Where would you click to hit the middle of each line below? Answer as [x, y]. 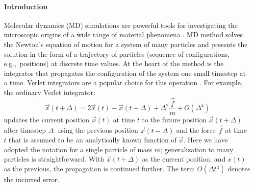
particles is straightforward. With [54, 159]
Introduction [26, 6]
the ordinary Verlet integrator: [50, 92]
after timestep [25, 130]
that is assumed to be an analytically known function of [92, 140]
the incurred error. [32, 179]
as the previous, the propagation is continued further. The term [100, 169]
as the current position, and [184, 159]
